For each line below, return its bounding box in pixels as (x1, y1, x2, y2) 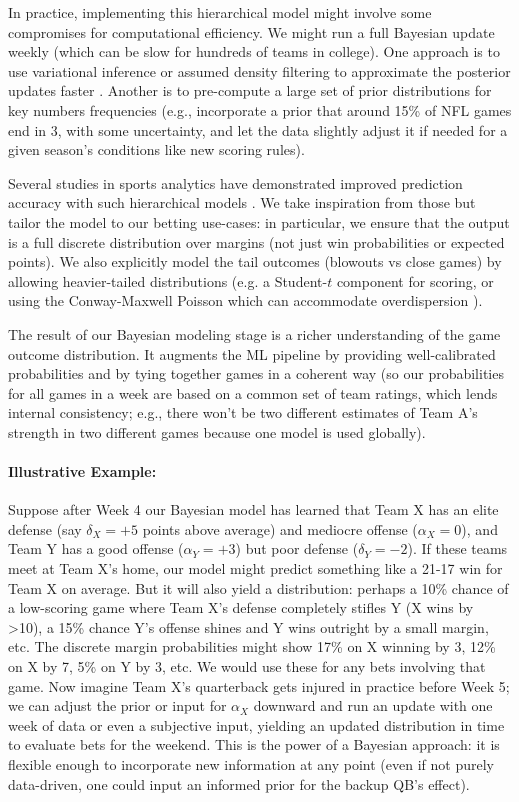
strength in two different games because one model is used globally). (8, 421, 426, 442)
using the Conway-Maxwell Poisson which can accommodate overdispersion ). (8, 290, 483, 311)
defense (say (8, 518, 82, 539)
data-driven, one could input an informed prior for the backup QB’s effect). (8, 773, 470, 794)
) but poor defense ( (235, 538, 359, 559)
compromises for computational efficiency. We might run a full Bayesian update (8, 21, 495, 42)
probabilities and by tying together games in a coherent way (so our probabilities (8, 363, 504, 384)
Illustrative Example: (8, 461, 157, 482)
